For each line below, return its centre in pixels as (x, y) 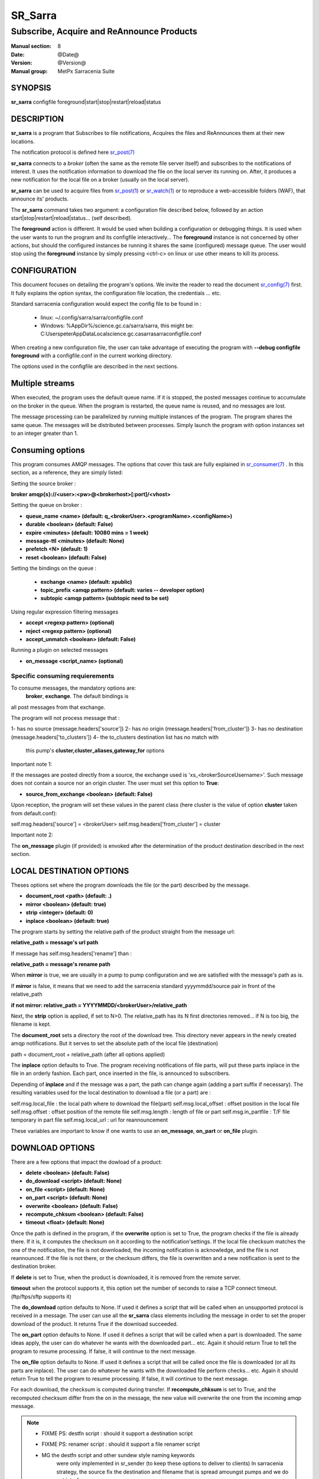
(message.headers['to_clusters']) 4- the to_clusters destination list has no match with (115, 737)
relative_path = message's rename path (61, 964)
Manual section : (31, 46)
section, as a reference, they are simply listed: (67, 473)
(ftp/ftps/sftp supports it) (41, 1296)
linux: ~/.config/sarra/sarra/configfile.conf (92, 317)
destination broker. (34, 1267)
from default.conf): (34, 813)
